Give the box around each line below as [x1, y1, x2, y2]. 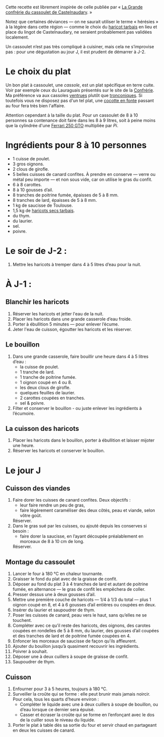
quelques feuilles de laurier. [19, 389, 75, 395]
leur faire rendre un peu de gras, [19, 502, 85, 508]
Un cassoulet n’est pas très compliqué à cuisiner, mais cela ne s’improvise [5, 44, 154, 49]
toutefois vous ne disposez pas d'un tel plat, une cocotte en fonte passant [5, 97, 154, 103]
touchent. [12, 618, 32, 623]
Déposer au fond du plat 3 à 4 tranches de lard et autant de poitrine [12, 581, 148, 587]
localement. [5, 34, 29, 40]
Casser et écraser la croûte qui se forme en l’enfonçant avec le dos [19, 712, 155, 718]
